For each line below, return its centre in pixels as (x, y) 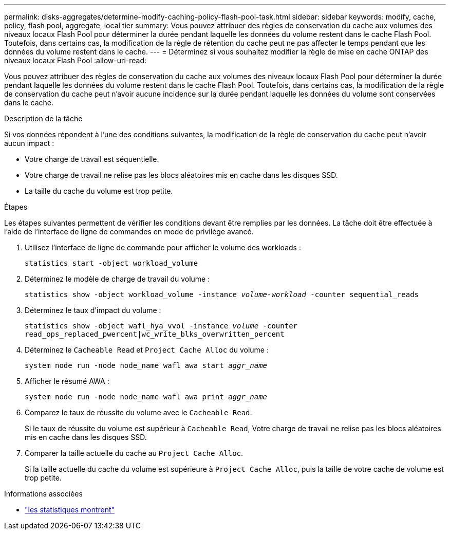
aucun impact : (29, 143)
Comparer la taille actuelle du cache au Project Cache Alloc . (134, 453)
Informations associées (43, 494)
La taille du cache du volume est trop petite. (99, 191)
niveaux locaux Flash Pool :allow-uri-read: (76, 60)
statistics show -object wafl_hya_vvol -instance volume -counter (161, 326)
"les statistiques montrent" (70, 510)
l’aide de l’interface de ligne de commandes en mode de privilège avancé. (129, 232)
